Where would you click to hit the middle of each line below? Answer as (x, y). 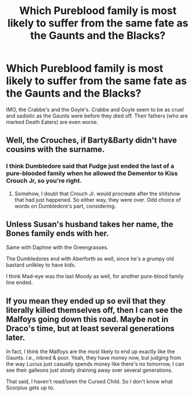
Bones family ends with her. (58, 234)
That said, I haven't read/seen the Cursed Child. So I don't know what (89, 382)
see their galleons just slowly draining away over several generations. (89, 370)
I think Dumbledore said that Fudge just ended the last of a (90, 166)
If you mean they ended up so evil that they (86, 301)
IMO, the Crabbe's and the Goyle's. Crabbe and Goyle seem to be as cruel (95, 109)
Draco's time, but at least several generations (90, 328)
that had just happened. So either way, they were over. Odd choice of (98, 199)
